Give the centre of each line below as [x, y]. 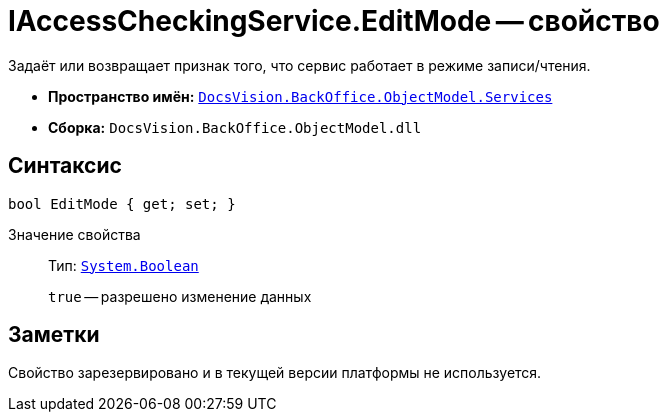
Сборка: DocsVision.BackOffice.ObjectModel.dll [235, 127]
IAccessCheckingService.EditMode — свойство [334, 21]
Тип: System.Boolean [123, 265]
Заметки [54, 335]
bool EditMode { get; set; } [122, 203]
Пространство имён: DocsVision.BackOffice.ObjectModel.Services [300, 96]
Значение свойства [74, 234]
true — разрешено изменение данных [180, 296]
